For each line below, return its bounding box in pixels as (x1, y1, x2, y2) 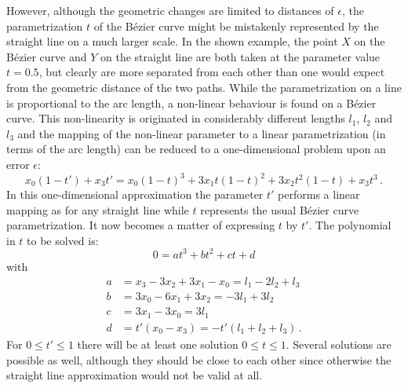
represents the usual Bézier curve (200, 201, 359, 218)
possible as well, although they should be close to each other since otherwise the (6, 351, 392, 368)
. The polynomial (308, 217, 392, 233)
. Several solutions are (286, 335, 392, 352)
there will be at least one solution (77, 335, 239, 352)
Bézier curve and (6, 48, 87, 64)
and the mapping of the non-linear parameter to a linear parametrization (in (17, 125, 386, 141)
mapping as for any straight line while (6, 201, 189, 218)
